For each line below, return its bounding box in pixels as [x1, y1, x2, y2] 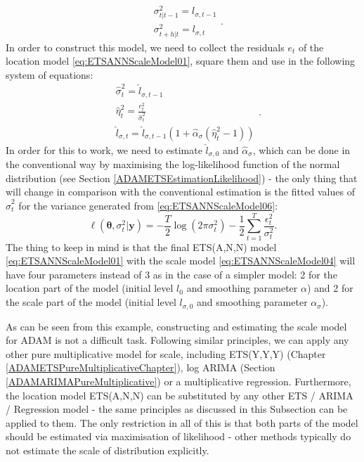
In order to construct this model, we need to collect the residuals [6, 39, 285, 54]
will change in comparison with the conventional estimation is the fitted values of [6, 184, 355, 199]
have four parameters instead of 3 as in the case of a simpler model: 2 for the [6, 267, 337, 281]
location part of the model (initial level [6, 281, 174, 295]
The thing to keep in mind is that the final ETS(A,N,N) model [6, 239, 277, 254]
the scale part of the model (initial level [6, 295, 176, 309]
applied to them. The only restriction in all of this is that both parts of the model [6, 415, 358, 430]
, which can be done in [252, 142, 351, 157]
